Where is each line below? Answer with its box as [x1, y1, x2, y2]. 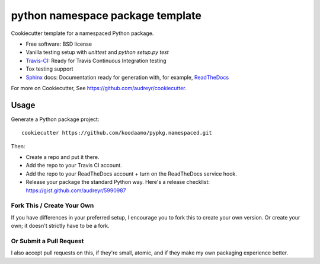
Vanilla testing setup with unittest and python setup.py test [25, 49, 169, 56]
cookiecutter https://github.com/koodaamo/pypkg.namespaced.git [21, 129, 213, 136]
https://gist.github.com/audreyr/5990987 [25, 187, 127, 194]
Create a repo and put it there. [25, 153, 100, 160]
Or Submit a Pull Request [11, 237, 84, 245]
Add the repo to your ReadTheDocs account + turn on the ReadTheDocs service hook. [25, 170, 237, 177]
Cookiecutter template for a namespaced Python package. [11, 30, 154, 37]
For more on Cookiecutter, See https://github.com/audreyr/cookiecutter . [11, 84, 187, 91]
